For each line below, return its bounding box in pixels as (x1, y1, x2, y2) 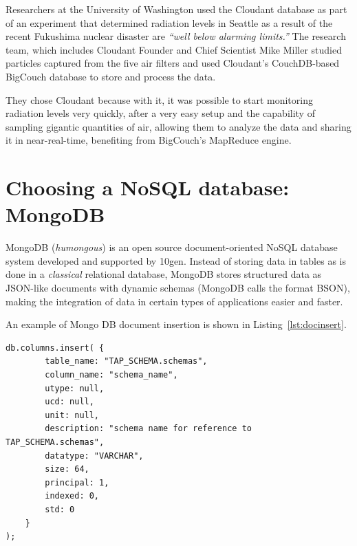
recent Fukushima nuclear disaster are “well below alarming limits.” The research (6, 29, 346, 43)
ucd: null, (45, 397, 94, 407)
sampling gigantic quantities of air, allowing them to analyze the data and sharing (6, 119, 351, 133)
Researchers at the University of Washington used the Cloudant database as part (6, 2, 347, 16)
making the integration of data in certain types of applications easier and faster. (6, 294, 343, 308)
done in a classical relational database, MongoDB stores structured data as (6, 267, 322, 281)
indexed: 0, (45, 491, 100, 501)
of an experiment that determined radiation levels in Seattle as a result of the (6, 15, 333, 30)
